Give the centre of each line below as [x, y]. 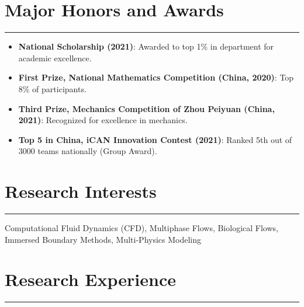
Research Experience [90, 279]
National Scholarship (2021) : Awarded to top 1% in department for [146, 46]
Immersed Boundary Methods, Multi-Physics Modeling [103, 239]
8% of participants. [52, 88]
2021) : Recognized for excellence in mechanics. [103, 120]
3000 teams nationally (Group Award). [88, 151]
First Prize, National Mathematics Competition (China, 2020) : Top [156, 77]
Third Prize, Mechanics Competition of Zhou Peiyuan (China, [146, 108]
